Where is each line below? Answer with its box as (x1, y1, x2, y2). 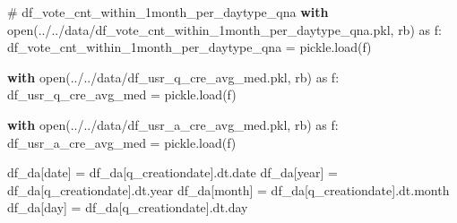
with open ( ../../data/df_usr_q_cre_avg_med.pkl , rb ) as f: (7, 67, 340, 86)
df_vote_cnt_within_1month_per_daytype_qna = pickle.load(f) (7, 38, 372, 56)
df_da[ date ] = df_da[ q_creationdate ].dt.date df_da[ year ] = (7, 163, 338, 182)
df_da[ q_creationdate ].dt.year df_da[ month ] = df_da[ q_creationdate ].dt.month (7, 180, 450, 199)
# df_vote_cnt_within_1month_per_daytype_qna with (7, 3, 329, 21)
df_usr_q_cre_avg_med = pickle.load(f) (7, 85, 237, 104)
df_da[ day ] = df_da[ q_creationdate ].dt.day (7, 198, 248, 217)
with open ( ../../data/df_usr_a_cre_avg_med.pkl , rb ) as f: (7, 115, 339, 133)
